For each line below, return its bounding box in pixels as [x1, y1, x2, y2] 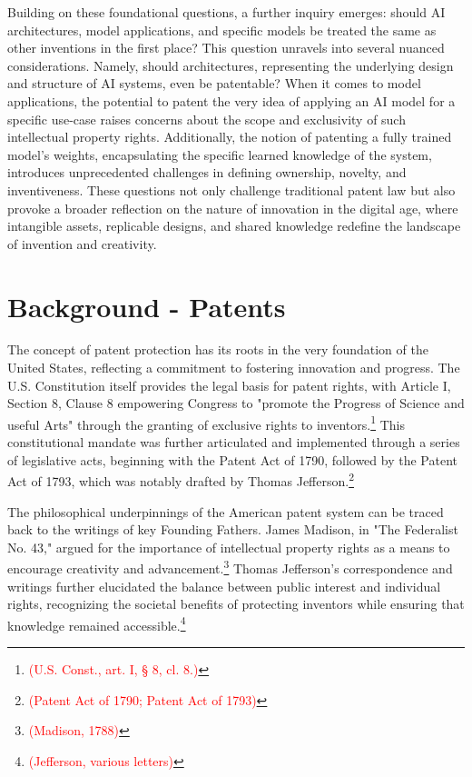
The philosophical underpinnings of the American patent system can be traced [7, 502, 444, 521]
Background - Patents [7, 287, 286, 324]
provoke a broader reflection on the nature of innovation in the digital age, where [7, 198, 458, 217]
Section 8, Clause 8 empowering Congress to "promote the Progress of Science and [7, 393, 465, 413]
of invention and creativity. [7, 234, 157, 253]
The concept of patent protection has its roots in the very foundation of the [7, 340, 428, 359]
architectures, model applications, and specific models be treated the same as [7, 20, 437, 39]
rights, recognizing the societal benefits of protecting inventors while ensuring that [7, 594, 465, 613]
